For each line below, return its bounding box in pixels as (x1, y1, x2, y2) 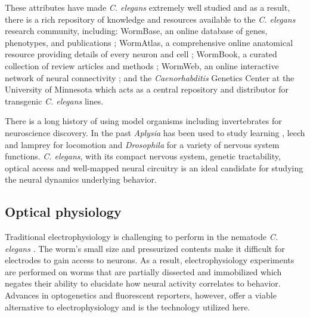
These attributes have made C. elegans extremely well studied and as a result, (5, 1, 290, 13)
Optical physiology (5, 202, 122, 221)
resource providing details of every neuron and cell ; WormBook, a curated (5, 48, 277, 60)
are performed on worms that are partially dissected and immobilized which (5, 265, 282, 278)
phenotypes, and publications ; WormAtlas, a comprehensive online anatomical (5, 36, 293, 48)
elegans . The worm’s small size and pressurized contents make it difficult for (5, 242, 285, 254)
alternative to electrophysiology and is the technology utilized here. (5, 300, 250, 313)
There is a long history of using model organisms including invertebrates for (5, 115, 282, 127)
